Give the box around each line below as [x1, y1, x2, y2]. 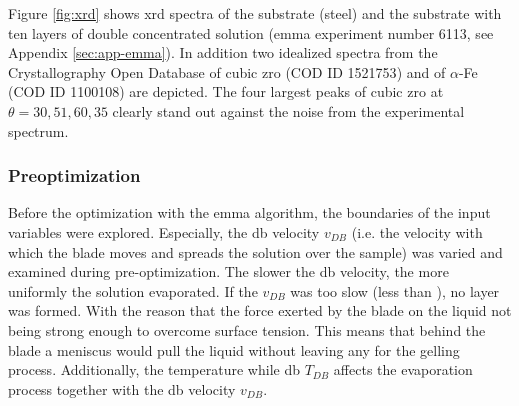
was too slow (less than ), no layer [290, 280, 500, 301]
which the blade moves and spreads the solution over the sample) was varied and [8, 241, 503, 262]
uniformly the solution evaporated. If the [8, 280, 258, 301]
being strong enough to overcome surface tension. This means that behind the [8, 319, 486, 340]
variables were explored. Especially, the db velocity [8, 221, 320, 242]
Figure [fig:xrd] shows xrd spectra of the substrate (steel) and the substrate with [8, 3, 502, 23]
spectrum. [8, 120, 69, 141]
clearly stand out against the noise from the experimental [112, 100, 465, 121]
